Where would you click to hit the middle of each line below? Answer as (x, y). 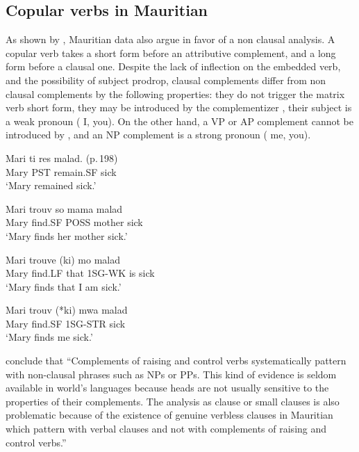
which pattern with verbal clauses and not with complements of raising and (166, 429)
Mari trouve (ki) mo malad (63, 259)
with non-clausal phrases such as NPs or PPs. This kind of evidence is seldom (171, 374)
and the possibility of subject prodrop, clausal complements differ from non (166, 80)
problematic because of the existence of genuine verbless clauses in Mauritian (169, 415)
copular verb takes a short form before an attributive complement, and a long (171, 53)
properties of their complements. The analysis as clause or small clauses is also (173, 401)
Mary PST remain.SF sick (61, 171)
